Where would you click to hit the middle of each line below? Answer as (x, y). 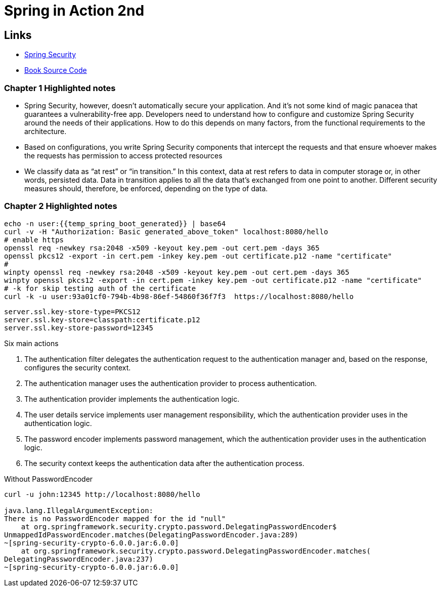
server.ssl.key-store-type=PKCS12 (72, 311)
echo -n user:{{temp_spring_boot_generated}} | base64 (115, 223)
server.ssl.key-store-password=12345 (79, 328)
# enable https (34, 240)
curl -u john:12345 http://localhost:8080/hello (102, 494)
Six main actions (31, 343)
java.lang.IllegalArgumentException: (79, 510)
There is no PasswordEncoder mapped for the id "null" (115, 518)
